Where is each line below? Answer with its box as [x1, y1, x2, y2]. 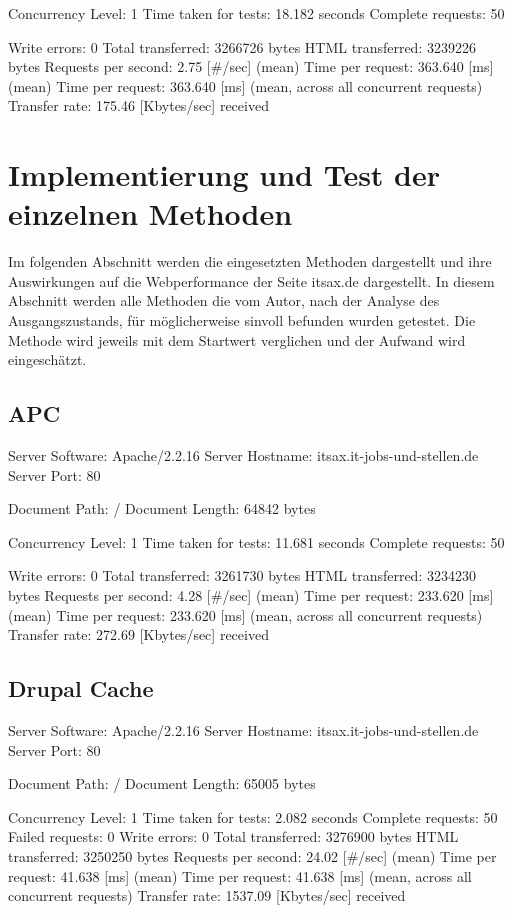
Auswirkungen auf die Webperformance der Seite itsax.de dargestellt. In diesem [8, 270, 495, 291]
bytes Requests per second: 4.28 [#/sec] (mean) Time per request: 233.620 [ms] [8, 585, 494, 606]
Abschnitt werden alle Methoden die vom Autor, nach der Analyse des [8, 290, 440, 311]
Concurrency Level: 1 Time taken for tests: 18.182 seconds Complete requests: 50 [8, 3, 505, 23]
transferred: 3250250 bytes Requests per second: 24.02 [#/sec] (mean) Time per [8, 845, 497, 866]
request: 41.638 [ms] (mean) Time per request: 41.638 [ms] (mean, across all [8, 865, 472, 886]
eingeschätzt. [8, 349, 87, 370]
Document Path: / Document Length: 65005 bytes [8, 773, 316, 794]
